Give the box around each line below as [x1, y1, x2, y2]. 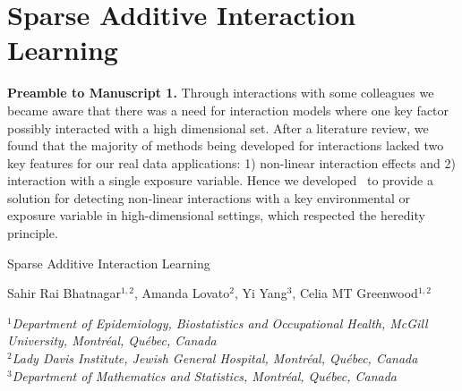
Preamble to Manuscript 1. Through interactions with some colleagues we [7, 83, 434, 102]
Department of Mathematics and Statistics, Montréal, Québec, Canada [12, 366, 397, 385]
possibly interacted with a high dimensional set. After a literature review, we [7, 118, 429, 137]
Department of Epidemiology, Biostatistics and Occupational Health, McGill [12, 313, 428, 332]
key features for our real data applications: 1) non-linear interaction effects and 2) [7, 153, 456, 172]
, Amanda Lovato [133, 284, 230, 302]
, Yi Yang [234, 284, 287, 302]
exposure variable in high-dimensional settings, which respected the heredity [7, 206, 425, 225]
